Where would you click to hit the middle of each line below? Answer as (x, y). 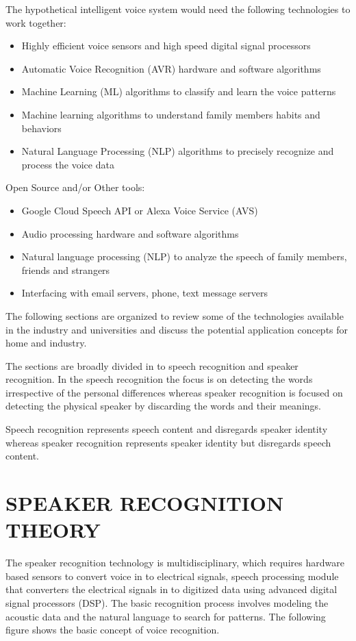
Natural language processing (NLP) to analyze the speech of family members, (184, 256)
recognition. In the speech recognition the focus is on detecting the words (159, 379)
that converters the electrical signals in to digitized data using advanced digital (171, 589)
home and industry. (46, 343)
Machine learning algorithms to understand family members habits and (171, 114)
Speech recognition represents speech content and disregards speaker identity (167, 429)
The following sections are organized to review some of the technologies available (175, 315)
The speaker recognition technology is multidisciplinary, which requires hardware (175, 563)
